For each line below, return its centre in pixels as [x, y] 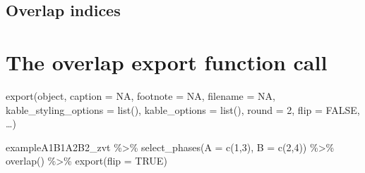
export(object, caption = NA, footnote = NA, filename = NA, [140, 95]
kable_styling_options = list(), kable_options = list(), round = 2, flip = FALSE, [183, 109]
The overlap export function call [167, 62]
